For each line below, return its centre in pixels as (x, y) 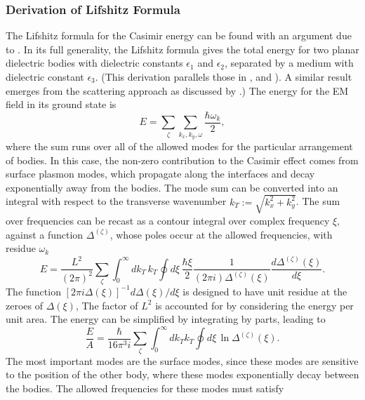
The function (33, 291)
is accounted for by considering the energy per (254, 305)
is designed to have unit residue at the (265, 291)
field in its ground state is (61, 104)
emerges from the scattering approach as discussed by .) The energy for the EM (177, 90)
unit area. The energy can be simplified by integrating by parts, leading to (166, 319)
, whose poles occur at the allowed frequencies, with (221, 234)
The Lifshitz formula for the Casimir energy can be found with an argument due (179, 35)
